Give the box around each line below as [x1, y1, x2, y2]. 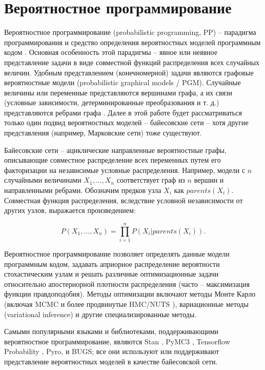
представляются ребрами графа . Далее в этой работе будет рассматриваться [4, 107, 242, 118]
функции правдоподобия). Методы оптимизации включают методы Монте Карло [4, 288, 256, 299]
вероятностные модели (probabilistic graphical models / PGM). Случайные [4, 77, 241, 88]
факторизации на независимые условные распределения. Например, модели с [4, 164, 246, 175]
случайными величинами [4, 174, 81, 185]
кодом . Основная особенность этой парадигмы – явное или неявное [4, 47, 217, 57]
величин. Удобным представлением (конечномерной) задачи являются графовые [4, 67, 254, 77]
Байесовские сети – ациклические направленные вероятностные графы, [4, 144, 227, 155]
